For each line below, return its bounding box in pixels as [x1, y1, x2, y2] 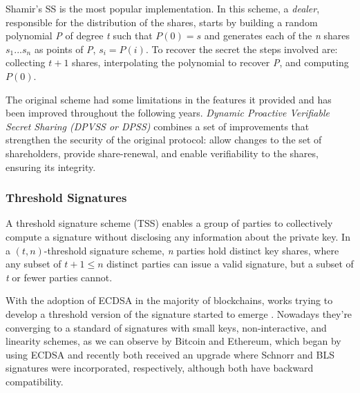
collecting [6, 55, 46, 70]
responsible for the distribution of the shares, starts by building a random [6, 14, 318, 29]
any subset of [6, 256, 61, 271]
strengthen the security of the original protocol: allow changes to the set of [6, 132, 322, 147]
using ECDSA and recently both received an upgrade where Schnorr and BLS [6, 347, 334, 361]
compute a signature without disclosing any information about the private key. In [6, 229, 350, 243]
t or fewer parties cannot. [6, 270, 113, 284]
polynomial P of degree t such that [6, 28, 153, 43]
